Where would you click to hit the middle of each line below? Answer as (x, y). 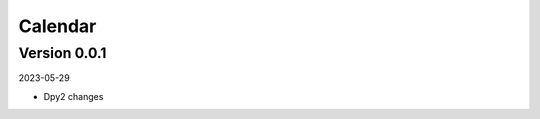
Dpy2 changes (73, 96)
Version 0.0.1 (62, 53)
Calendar (57, 26)
